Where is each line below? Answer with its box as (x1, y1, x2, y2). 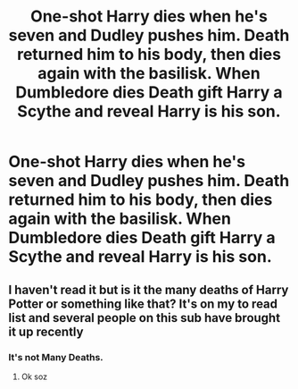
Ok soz (21, 371, 48, 382)
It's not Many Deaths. (8, 351, 103, 363)
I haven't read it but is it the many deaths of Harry (8, 282, 289, 297)
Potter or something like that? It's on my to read (8, 296, 278, 311)
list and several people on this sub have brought (8, 310, 281, 326)
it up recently (8, 324, 84, 339)
